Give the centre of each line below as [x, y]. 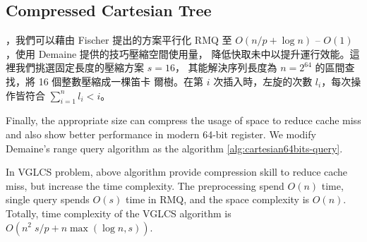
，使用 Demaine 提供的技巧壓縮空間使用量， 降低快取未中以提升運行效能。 [178, 53]
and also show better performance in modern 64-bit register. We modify [161, 134]
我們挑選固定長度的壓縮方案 [79, 67]
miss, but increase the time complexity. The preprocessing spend [145, 185]
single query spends [48, 199]
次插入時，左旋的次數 [263, 81]
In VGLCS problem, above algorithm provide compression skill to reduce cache [177, 172]
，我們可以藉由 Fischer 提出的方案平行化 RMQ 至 [119, 40]
